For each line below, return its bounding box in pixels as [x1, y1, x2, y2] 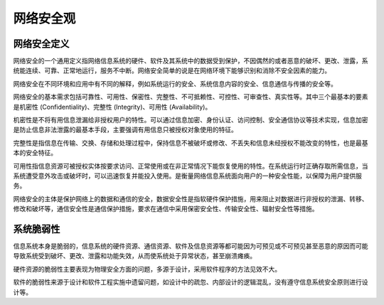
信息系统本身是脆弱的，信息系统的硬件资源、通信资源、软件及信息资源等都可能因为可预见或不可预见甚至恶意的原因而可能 [13, 242, 368, 250]
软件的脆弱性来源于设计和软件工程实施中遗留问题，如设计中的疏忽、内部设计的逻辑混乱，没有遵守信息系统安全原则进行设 [13, 278, 368, 287]
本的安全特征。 [13, 149, 57, 157]
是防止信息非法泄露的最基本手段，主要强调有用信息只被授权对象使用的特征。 [13, 125, 238, 134]
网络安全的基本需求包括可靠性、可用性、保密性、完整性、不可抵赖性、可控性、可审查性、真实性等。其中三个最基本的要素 [13, 92, 368, 101]
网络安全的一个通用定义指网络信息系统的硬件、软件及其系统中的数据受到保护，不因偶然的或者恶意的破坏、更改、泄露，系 [13, 57, 368, 65]
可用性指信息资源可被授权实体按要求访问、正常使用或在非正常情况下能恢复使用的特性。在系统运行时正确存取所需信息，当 [13, 161, 368, 170]
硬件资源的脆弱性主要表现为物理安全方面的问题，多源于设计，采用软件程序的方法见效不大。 [13, 264, 281, 273]
